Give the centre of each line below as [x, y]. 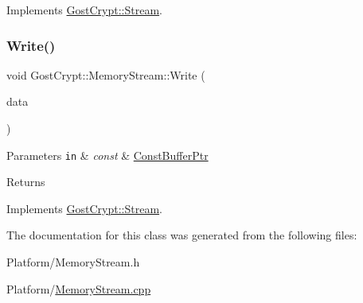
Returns [26, 182]
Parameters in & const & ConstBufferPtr [107, 155]
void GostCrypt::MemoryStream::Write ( [106, 74]
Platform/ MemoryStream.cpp [79, 288]
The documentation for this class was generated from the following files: [182, 235]
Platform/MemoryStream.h [73, 262]
